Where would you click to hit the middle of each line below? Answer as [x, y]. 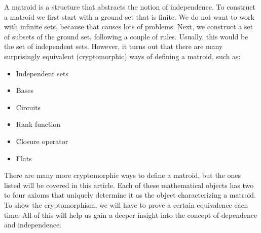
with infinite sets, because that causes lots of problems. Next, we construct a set [129, 27]
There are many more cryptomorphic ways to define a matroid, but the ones [123, 175]
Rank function [38, 124]
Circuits [28, 107]
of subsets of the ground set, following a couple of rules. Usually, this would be [126, 36]
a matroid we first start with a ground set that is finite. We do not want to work [129, 16]
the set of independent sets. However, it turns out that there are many [114, 46]
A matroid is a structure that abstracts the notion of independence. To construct [130, 7]
